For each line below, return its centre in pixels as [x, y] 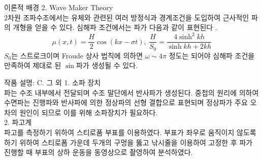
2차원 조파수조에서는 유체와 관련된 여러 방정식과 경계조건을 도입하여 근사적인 [127, 17]
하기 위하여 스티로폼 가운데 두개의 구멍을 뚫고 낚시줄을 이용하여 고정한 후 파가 [128, 142]
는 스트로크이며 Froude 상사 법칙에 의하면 [77, 55]
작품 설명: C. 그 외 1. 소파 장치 [53, 82]
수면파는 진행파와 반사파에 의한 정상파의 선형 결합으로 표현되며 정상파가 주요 [126, 102]
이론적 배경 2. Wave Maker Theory [59, 7]
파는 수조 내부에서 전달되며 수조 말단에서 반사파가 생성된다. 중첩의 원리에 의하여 [132, 92]
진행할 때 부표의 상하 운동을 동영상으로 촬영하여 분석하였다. [99, 152]
